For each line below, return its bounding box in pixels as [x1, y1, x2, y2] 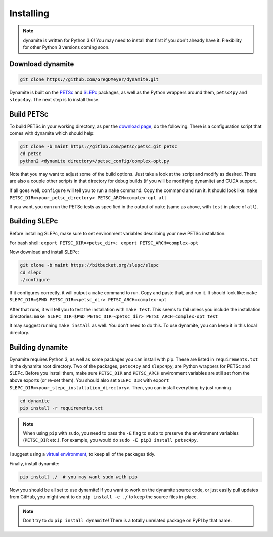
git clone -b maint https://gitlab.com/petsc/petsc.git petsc [20, 143, 177, 149]
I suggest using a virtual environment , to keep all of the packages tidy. [9, 451, 156, 457]
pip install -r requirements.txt [20, 405, 103, 411]
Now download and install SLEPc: [9, 249, 79, 255]
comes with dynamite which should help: [9, 130, 95, 136]
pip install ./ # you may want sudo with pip [20, 474, 138, 480]
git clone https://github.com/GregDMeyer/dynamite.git [20, 76, 159, 82]
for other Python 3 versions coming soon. [23, 44, 110, 50]
